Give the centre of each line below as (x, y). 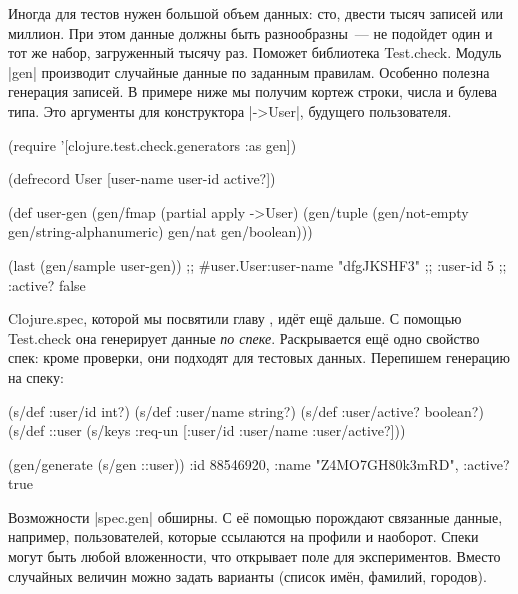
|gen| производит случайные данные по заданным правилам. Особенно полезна (249, 71)
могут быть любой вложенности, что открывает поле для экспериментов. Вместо (254, 556)
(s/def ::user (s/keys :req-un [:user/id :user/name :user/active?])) (207, 430)
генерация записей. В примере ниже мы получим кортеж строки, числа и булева (253, 91)
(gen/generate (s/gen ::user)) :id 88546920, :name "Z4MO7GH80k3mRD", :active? (259, 463)
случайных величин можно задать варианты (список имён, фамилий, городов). (247, 575)
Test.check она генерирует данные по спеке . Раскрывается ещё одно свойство (244, 337)
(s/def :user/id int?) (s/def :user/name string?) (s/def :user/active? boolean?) (246, 410)
